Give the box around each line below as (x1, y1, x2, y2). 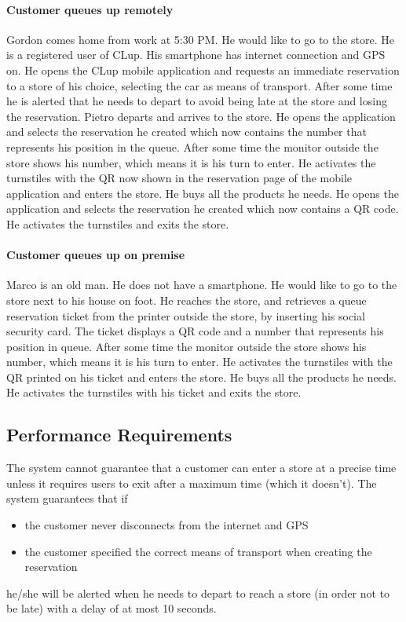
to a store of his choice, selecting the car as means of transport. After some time (6, 77, 393, 93)
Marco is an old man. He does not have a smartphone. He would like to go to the (6, 276, 397, 293)
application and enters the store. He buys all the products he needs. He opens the (6, 185, 399, 201)
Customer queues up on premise (6, 247, 185, 263)
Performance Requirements (6, 423, 232, 447)
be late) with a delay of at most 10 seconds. (6, 600, 217, 617)
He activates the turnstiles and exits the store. (6, 215, 229, 232)
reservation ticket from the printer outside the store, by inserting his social (6, 307, 365, 324)
